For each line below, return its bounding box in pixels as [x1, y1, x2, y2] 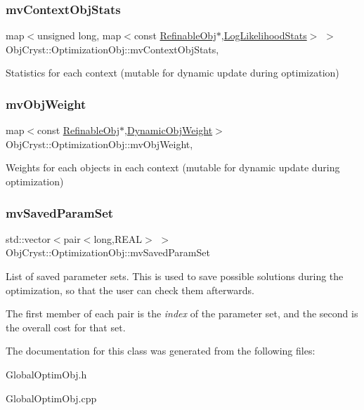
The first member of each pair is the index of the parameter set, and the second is [6, 306, 358, 321]
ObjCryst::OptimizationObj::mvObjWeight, [6, 136, 193, 151]
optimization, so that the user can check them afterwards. [6, 282, 254, 297]
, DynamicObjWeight [124, 123, 213, 138]
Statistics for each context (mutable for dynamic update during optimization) [6, 65, 339, 80]
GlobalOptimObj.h [6, 366, 87, 381]
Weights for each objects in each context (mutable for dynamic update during [6, 160, 340, 175]
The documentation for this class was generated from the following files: [6, 343, 316, 358]
